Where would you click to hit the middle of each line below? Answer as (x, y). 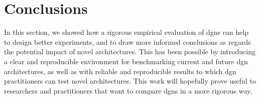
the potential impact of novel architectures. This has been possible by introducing (130, 51)
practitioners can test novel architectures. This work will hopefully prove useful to (130, 81)
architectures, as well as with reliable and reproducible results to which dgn (120, 71)
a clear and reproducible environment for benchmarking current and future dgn (126, 61)
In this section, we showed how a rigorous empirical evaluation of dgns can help (126, 32)
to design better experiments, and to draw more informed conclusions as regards (127, 42)
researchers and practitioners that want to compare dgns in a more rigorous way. (128, 90)
